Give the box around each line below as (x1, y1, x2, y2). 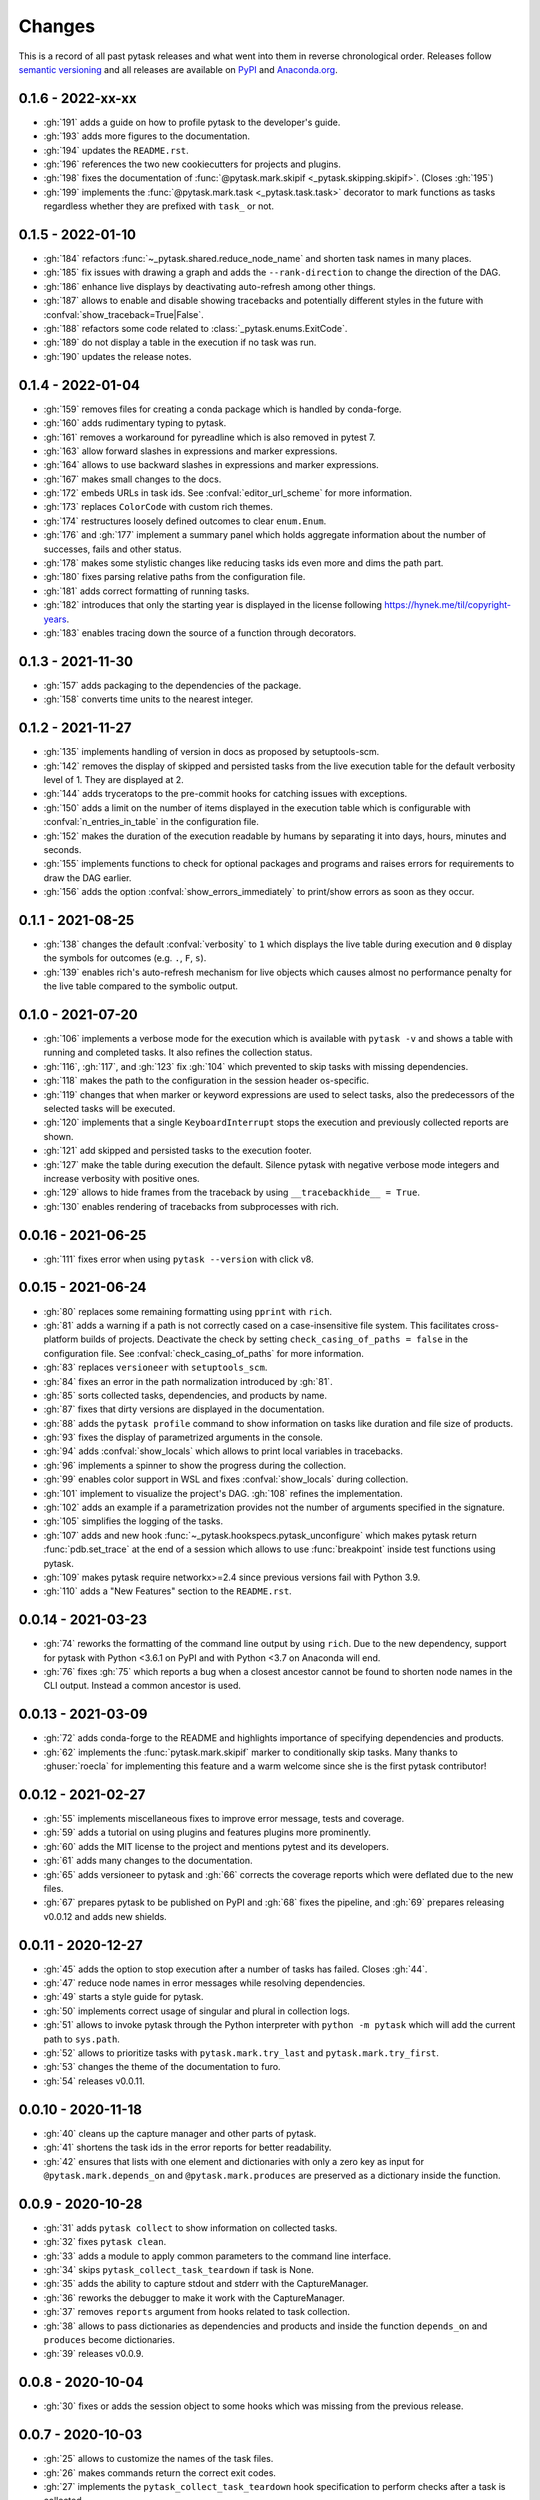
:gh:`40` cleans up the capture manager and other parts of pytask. (43, 2127, 317, 2139)
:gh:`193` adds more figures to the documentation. (43, 130, 250, 142)
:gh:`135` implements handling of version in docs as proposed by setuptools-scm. (43, 746, 380, 758)
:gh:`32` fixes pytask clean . (43, 2236, 167, 2248)
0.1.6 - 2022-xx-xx (18, 90, 137, 107)
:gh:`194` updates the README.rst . (43, 144, 189, 156)
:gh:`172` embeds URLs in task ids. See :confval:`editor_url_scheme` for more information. (43, 487, 413, 499)
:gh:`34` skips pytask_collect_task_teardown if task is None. (43, 2263, 315, 2275)
